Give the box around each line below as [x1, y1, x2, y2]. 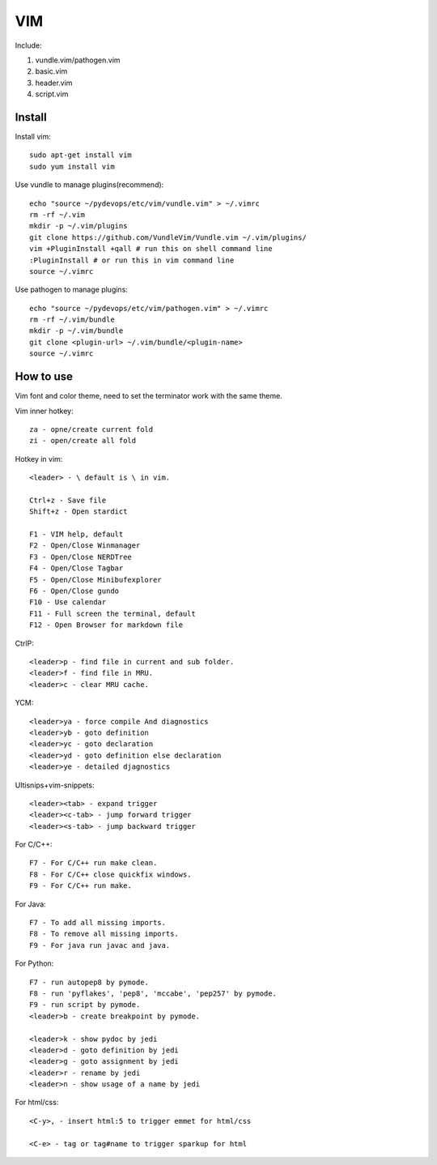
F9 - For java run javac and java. [29, 941, 171, 949]
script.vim [35, 89, 69, 99]
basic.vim [35, 66, 68, 76]
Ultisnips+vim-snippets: [15, 780, 95, 790]
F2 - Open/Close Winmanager [29, 541, 141, 550]
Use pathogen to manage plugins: [15, 284, 129, 295]
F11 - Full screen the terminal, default [29, 608, 196, 618]
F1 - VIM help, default [29, 530, 124, 539]
